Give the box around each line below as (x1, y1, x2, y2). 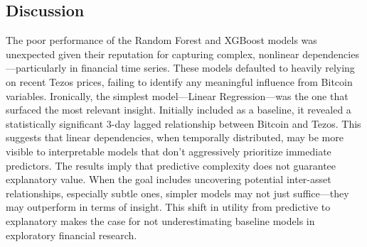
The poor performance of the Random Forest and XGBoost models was (6, 33, 317, 48)
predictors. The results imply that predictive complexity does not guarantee (6, 158, 336, 172)
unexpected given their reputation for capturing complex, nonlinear (6, 46, 299, 61)
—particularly (6, 60, 67, 75)
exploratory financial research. (6, 227, 137, 242)
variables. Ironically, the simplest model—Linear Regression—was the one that (6, 88, 349, 103)
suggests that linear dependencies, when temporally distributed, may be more (6, 130, 344, 145)
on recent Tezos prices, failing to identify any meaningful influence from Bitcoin (6, 74, 353, 89)
